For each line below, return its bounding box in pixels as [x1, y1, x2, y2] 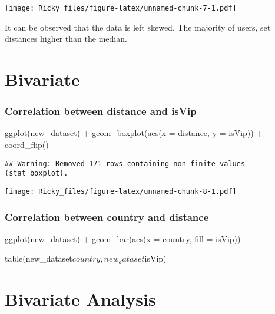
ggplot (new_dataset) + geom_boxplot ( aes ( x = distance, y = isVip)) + [5, 127, 263, 139]
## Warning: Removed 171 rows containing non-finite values [5, 159, 246, 168]
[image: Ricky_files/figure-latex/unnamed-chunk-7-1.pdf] [5, 4, 237, 12]
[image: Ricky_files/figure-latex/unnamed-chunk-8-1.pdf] [5, 187, 237, 196]
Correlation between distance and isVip [5, 104, 197, 118]
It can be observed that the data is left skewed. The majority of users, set [5, 21, 271, 33]
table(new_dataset [5, 252, 72, 265]
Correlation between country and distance [5, 209, 209, 224]
